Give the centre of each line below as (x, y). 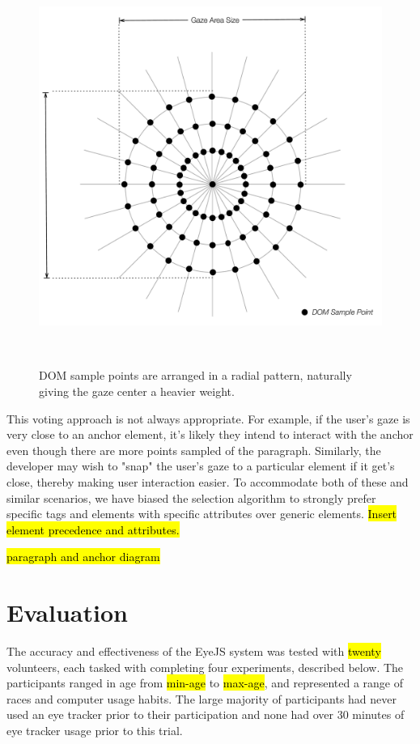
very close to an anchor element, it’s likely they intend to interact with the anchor (210, 434)
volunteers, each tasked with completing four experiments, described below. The (205, 667)
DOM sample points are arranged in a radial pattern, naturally (195, 375)
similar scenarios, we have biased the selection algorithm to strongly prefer (191, 497)
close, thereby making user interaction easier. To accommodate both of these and (208, 481)
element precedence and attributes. (93, 529)
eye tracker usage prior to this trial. (95, 730)
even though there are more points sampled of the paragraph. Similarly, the (194, 450)
